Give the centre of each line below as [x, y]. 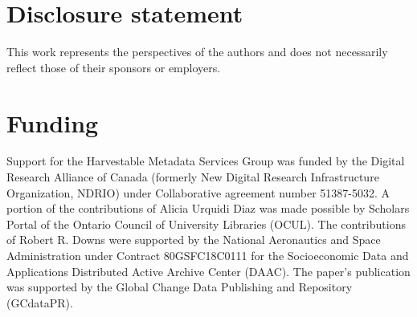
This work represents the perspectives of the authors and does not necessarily [197, 52]
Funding [53, 122]
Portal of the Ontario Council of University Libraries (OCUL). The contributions [206, 224]
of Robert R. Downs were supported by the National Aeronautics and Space [194, 240]
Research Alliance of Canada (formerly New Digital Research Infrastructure [193, 177]
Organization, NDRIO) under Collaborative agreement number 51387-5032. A [198, 192]
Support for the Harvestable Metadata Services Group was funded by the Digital [206, 161]
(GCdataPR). [40, 302]
